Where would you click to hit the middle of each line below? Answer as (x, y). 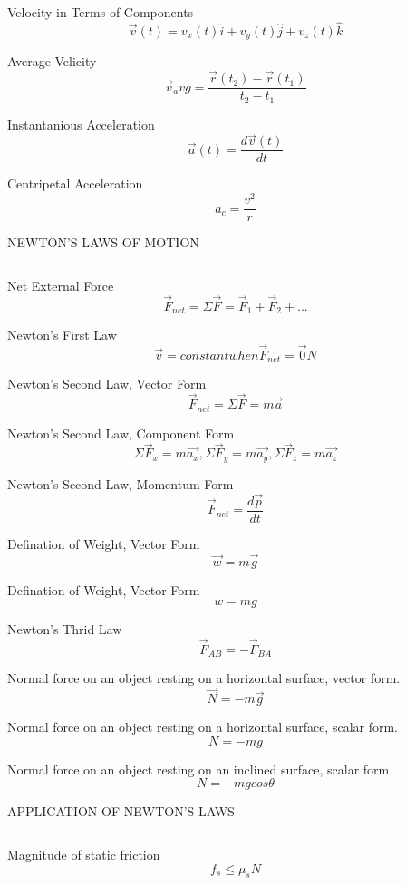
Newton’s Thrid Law (65, 629)
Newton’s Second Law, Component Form (121, 433)
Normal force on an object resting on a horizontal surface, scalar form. (203, 727)
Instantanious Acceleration (81, 124)
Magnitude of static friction (84, 854)
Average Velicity (52, 61)
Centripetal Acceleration (75, 183)
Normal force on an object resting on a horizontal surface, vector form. (204, 678)
